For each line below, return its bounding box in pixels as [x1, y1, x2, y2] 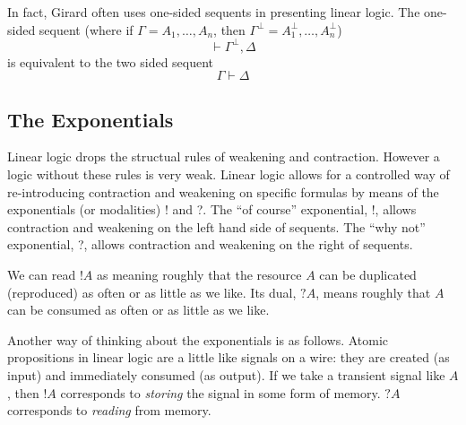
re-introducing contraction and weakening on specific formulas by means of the [7, 182, 439, 201]
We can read [7, 265, 76, 284]
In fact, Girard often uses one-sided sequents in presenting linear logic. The [7, 3, 420, 21]
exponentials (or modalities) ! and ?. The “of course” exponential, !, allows [7, 200, 417, 219]
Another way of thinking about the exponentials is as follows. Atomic [7, 330, 389, 349]
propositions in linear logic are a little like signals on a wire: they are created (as [7, 348, 450, 367]
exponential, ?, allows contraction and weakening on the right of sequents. [7, 235, 413, 254]
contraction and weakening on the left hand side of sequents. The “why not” [7, 217, 426, 236]
